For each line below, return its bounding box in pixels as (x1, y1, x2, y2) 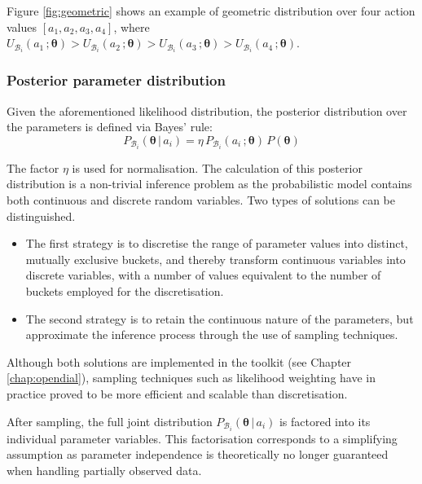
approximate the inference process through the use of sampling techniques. (25, 326, 398, 343)
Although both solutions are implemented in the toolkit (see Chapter (7, 353, 352, 370)
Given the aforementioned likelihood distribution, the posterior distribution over (7, 102, 407, 119)
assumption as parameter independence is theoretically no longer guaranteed (7, 446, 389, 463)
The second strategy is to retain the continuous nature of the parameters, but (25, 310, 414, 327)
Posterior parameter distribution (7, 70, 226, 90)
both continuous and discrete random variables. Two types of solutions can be (7, 191, 395, 208)
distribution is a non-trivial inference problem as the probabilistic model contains (7, 175, 412, 192)
